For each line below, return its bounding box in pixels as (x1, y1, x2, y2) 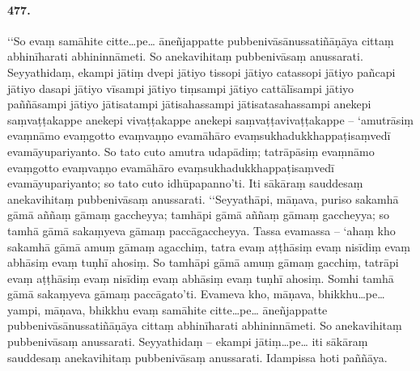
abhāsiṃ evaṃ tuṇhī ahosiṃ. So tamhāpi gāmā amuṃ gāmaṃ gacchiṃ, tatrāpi (7, 254, 399, 271)
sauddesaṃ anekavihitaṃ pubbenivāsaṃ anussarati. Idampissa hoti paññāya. (7, 348, 388, 365)
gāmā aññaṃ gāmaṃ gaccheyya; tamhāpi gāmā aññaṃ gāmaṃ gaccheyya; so (7, 206, 390, 223)
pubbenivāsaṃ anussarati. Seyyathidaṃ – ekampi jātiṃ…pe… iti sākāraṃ (7, 333, 368, 350)
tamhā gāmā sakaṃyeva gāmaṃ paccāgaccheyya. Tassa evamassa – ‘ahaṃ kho (7, 221, 396, 238)
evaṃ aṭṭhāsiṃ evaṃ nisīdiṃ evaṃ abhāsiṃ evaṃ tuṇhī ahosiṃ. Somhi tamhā (7, 269, 394, 286)
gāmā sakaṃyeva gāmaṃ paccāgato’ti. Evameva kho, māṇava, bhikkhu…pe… (7, 285, 385, 302)
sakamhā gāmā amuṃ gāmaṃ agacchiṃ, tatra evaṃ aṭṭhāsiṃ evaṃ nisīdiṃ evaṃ (7, 238, 410, 255)
